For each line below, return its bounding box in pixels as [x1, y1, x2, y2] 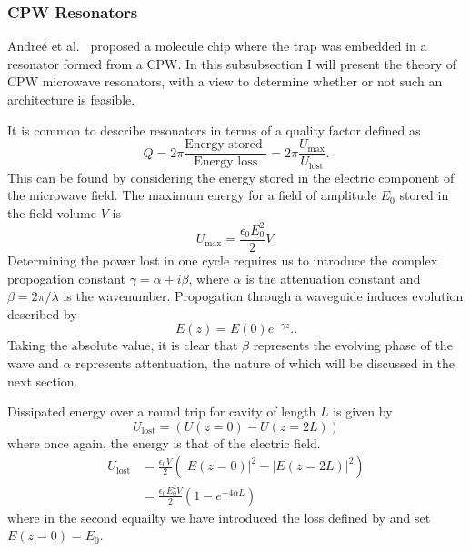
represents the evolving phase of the [253, 336, 453, 355]
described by [7, 304, 77, 323]
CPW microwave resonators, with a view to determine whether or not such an [7, 72, 443, 91]
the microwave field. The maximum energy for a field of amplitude [7, 185, 377, 205]
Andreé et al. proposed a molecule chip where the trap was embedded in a [7, 36, 427, 55]
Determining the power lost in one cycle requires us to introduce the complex [7, 251, 438, 270]
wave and [7, 354, 59, 373]
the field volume [7, 203, 96, 222]
